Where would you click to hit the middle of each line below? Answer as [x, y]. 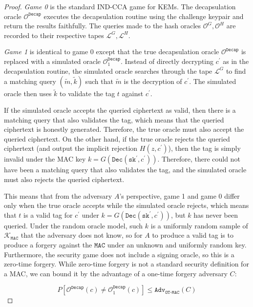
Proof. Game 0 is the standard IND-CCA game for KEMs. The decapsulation [120, 6]
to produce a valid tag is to [193, 235]
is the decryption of [153, 81]
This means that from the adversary [58, 195]
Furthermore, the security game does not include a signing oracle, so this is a [119, 254]
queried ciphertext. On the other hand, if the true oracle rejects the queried [117, 138]
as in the [236, 61]
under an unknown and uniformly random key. [177, 244]
